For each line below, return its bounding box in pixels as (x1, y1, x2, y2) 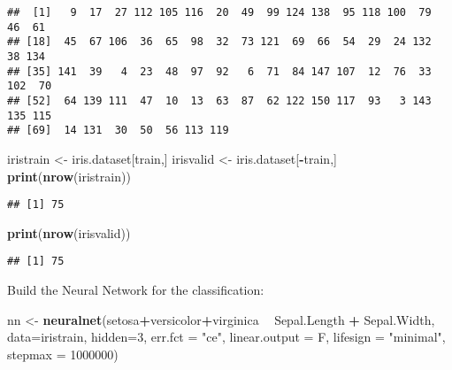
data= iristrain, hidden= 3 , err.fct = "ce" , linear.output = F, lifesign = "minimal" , (7, 328, 446, 346)
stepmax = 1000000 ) (7, 344, 119, 363)
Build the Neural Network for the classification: (7, 281, 264, 298)
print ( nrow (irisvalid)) (7, 223, 131, 242)
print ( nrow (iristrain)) (7, 166, 131, 185)
